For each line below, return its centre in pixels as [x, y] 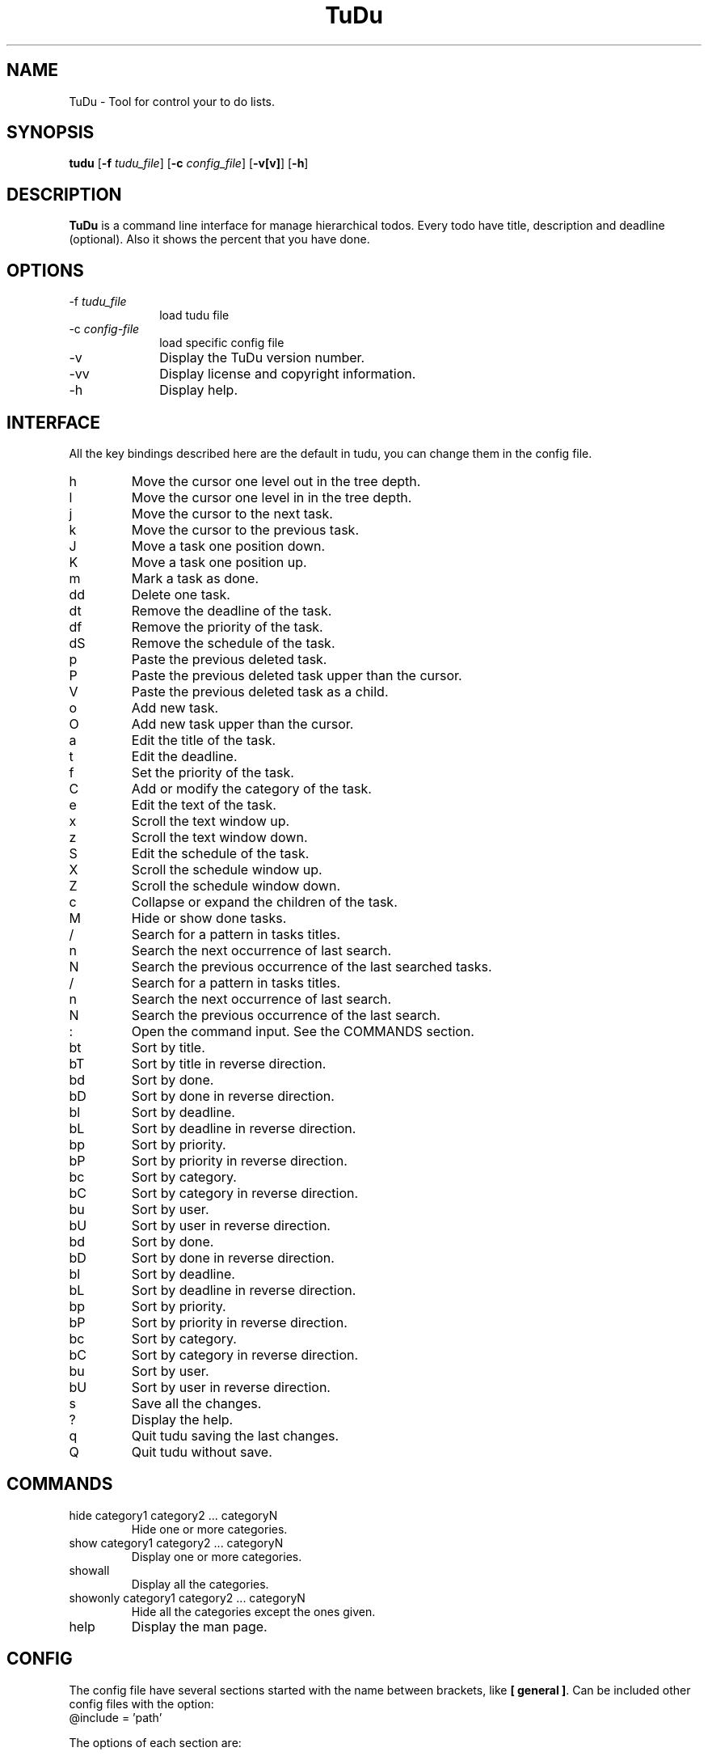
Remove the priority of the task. [227, 626]
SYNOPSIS [51, 133]
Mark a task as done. [195, 578]
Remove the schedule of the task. [233, 643]
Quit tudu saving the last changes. [235, 1435]
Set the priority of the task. [213, 772]
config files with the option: [141, 1703]
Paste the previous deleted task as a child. [260, 691]
